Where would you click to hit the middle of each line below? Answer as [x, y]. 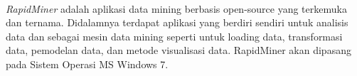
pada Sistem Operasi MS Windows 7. [87, 64]
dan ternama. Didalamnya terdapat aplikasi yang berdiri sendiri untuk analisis [177, 22]
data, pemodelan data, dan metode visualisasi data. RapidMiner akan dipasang [178, 50]
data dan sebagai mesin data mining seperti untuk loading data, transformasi [174, 36]
